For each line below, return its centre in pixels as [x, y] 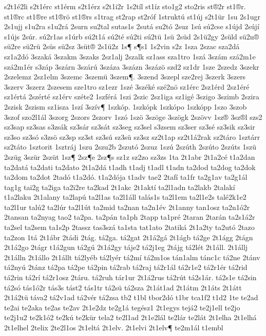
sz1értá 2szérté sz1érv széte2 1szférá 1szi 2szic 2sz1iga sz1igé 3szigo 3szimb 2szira [132, 97]
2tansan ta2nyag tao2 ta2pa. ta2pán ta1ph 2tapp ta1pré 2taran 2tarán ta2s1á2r [130, 217]
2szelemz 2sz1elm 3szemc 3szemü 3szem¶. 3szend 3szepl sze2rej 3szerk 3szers [125, 77]
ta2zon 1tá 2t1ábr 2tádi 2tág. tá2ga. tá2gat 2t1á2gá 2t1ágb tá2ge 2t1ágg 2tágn [129, 237]
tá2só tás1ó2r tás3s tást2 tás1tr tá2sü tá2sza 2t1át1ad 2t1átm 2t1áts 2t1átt [123, 287]
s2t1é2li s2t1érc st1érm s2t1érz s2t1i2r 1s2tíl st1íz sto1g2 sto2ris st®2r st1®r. [125, 6]
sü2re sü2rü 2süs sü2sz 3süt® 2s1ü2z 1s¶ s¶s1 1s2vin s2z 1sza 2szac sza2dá [122, 46]
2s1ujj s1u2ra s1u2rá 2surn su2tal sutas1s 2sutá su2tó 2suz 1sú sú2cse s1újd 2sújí [132, 26]
